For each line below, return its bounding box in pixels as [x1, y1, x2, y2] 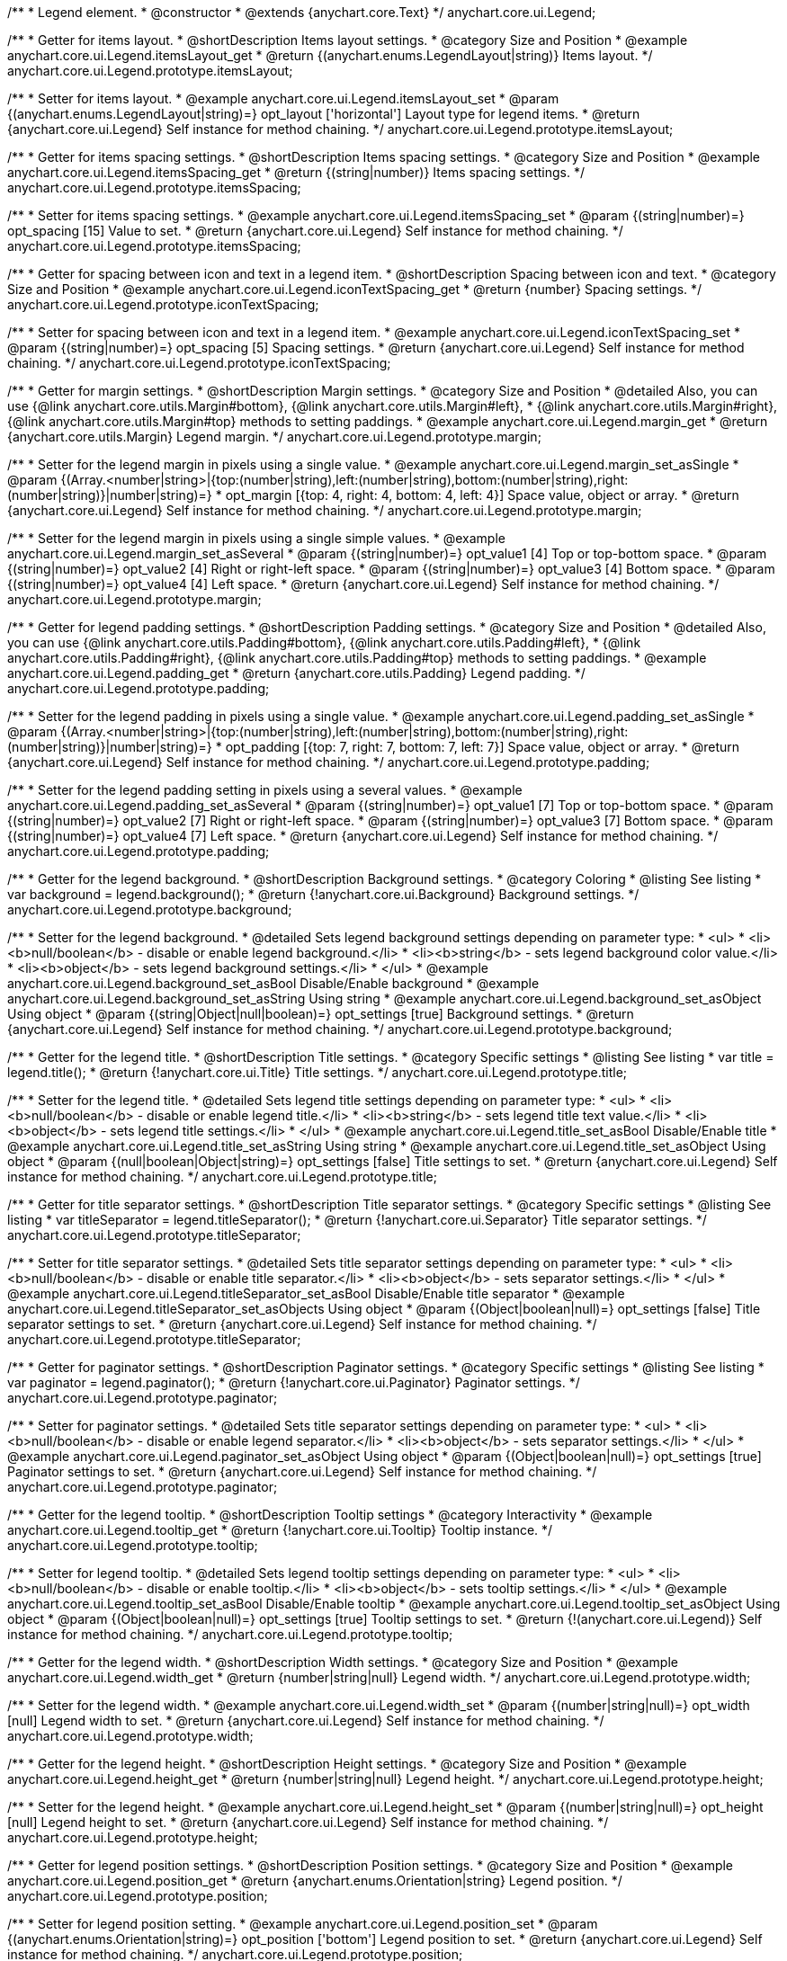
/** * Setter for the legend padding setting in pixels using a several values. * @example [7, 782, 523, 798]
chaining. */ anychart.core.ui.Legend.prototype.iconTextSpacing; [7, 355, 391, 370]
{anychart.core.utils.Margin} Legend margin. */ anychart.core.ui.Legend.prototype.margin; [7, 429, 541, 444]
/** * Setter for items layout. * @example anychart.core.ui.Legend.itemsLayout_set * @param [7, 91, 559, 106]
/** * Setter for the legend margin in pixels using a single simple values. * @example [7, 530, 505, 546]
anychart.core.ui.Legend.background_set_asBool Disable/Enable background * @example [7, 976, 540, 991]
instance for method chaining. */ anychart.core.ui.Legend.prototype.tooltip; [7, 1627, 453, 1642]
